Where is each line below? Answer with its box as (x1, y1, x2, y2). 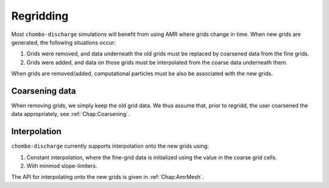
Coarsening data (11, 85, 76, 96)
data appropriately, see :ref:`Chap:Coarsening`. (11, 110, 130, 118)
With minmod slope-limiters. (26, 162, 97, 170)
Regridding (11, 9, 69, 23)
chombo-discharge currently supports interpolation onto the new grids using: (11, 142, 210, 150)
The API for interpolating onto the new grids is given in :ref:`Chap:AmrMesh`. (11, 173, 204, 181)
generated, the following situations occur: (11, 38, 116, 46)
